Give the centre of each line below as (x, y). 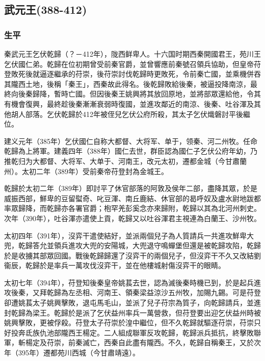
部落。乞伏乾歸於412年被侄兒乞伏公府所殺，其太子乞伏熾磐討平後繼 (138, 114)
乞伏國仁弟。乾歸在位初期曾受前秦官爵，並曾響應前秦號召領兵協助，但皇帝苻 (132, 64)
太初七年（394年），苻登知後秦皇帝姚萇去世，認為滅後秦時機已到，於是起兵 (129, 282)
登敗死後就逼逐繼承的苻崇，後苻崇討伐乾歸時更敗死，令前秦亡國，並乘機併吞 (132, 74)
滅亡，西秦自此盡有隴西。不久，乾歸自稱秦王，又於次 (171, 342)
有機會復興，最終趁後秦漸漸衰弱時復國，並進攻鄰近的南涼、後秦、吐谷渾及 (129, 103)
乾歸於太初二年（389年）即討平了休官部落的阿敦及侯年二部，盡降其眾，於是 (131, 188)
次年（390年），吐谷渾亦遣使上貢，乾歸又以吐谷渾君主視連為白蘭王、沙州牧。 (132, 218)
